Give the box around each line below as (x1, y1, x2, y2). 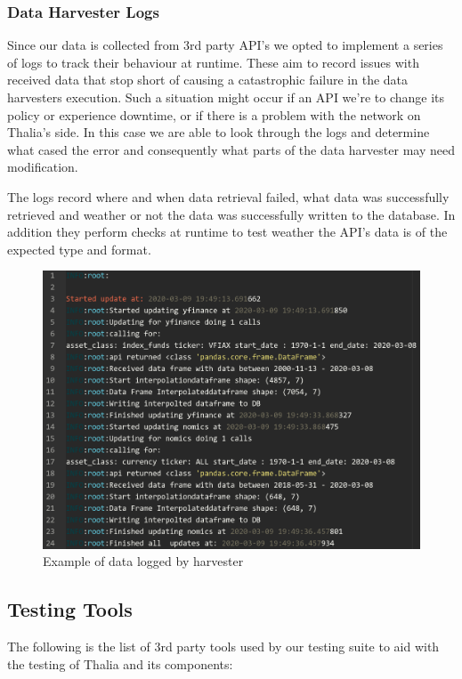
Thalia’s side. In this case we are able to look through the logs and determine (7, 123, 430, 141)
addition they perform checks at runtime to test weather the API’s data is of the (7, 222, 448, 241)
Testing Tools (7, 595, 133, 623)
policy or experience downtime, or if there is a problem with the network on (7, 105, 421, 124)
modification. (7, 158, 78, 176)
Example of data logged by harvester (43, 552, 244, 570)
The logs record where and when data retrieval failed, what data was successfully (7, 187, 450, 206)
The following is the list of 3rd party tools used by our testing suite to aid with (7, 637, 440, 656)
